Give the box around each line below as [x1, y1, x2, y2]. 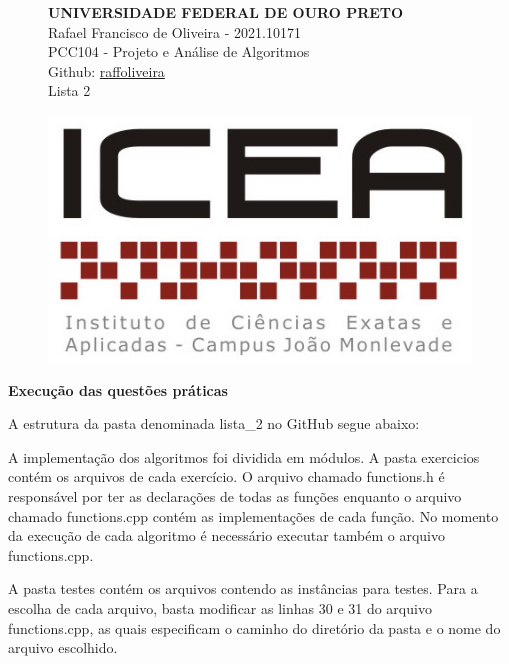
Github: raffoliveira [48, 60, 165, 81]
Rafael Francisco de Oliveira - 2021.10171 [48, 21, 301, 42]
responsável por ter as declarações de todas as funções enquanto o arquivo [8, 486, 462, 507]
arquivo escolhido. [8, 637, 118, 658]
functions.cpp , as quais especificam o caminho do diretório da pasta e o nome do [8, 617, 501, 638]
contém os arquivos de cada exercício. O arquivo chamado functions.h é [8, 466, 445, 487]
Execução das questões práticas [8, 379, 228, 400]
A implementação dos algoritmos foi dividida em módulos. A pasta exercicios [8, 446, 480, 467]
